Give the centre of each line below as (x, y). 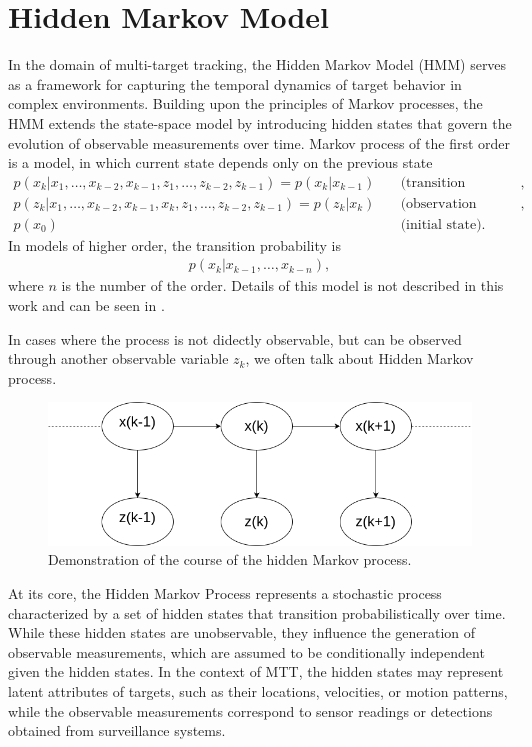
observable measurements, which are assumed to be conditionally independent (246, 651)
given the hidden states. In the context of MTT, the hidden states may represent (256, 671)
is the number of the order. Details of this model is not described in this (282, 285)
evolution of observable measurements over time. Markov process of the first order (259, 142)
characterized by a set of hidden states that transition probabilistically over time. (257, 612)
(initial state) (441, 224)
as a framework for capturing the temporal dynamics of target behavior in (235, 83)
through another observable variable (118, 358)
